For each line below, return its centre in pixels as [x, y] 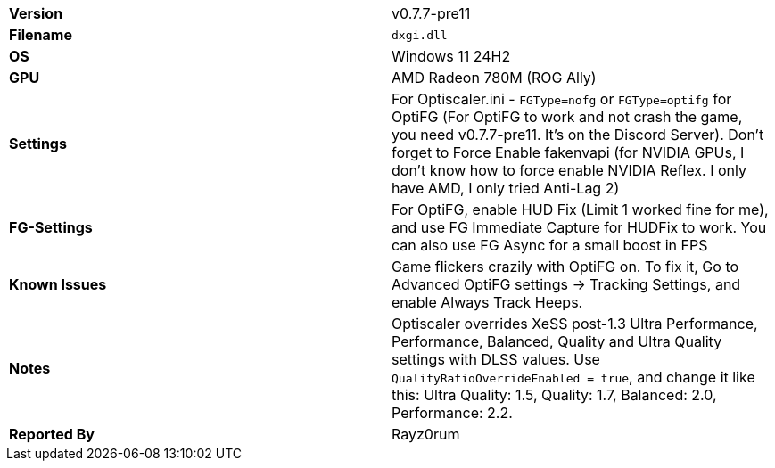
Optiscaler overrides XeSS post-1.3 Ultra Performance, [575, 324]
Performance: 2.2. [452, 413]
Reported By [52, 434]
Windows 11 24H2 [451, 56]
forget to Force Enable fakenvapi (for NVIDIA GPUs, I [568, 152]
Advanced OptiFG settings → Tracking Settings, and [566, 284]
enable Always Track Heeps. [487, 302]
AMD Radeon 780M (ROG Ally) [494, 78]
